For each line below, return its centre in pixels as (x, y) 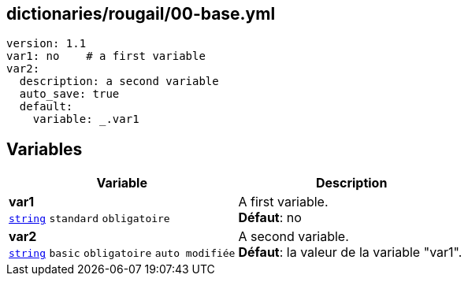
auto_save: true (69, 94)
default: (46, 107)
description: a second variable (119, 82)
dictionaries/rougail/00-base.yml (141, 14)
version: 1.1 (46, 44)
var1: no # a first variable (106, 56)
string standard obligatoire (89, 219)
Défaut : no (270, 218)
